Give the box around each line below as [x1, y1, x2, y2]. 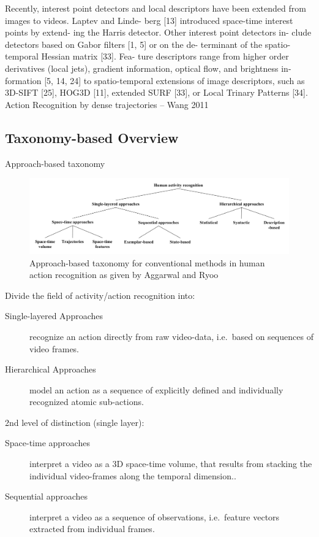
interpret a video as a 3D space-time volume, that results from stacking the [29, 457, 312, 470]
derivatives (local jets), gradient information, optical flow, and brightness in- [5, 61, 291, 74]
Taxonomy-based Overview [5, 128, 179, 147]
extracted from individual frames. [29, 522, 155, 535]
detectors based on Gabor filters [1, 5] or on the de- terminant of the [5, 37, 263, 50]
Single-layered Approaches [5, 309, 103, 322]
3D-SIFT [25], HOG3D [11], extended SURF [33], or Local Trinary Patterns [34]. [5, 86, 308, 99]
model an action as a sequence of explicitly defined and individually [29, 383, 283, 396]
